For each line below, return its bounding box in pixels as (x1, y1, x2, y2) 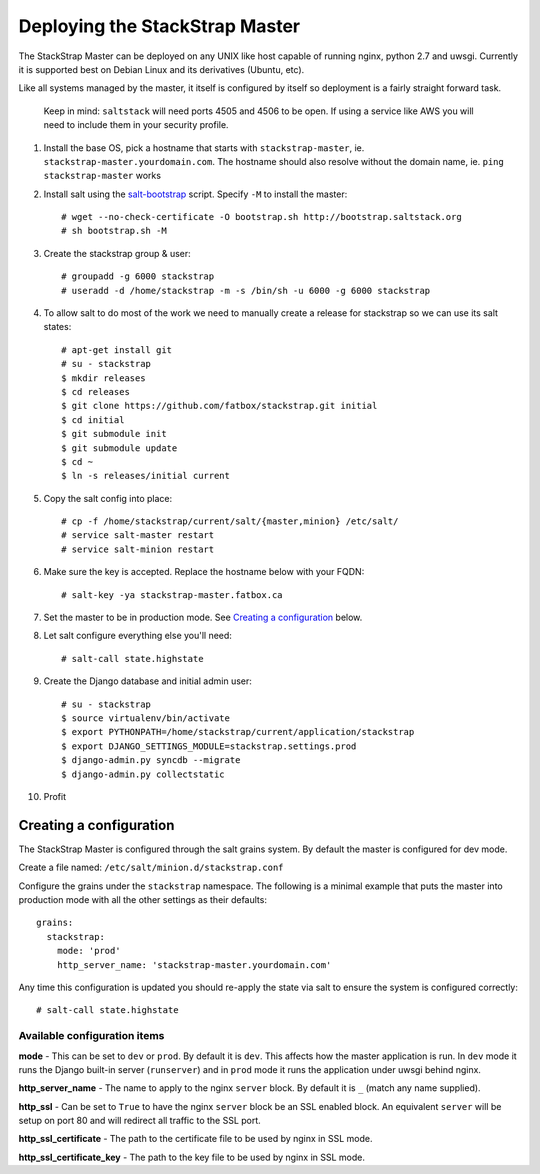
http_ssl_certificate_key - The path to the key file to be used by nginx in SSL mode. (18, 1151, 365, 1163)
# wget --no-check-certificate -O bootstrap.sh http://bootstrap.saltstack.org (61, 211, 462, 223)
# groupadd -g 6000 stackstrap (61, 271, 215, 282)
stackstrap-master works (43, 170, 162, 182)
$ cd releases (61, 386, 130, 397)
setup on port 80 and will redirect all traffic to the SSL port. (18, 1115, 262, 1127)
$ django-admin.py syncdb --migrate (61, 755, 241, 766)
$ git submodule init (61, 428, 167, 440)
